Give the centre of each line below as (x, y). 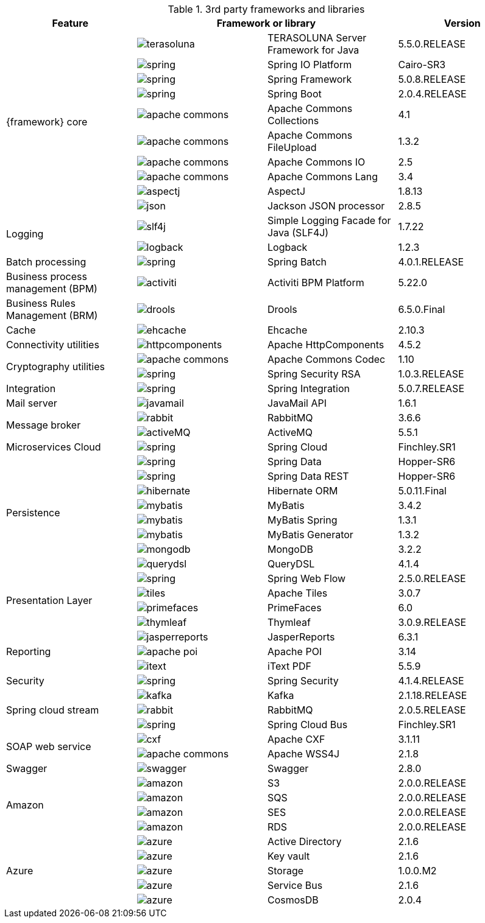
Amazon (25, 805)
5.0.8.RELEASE (432, 79)
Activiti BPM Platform (316, 283)
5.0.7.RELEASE (431, 388)
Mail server (32, 403)
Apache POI (295, 651)
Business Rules (41, 303)
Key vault (289, 856)
